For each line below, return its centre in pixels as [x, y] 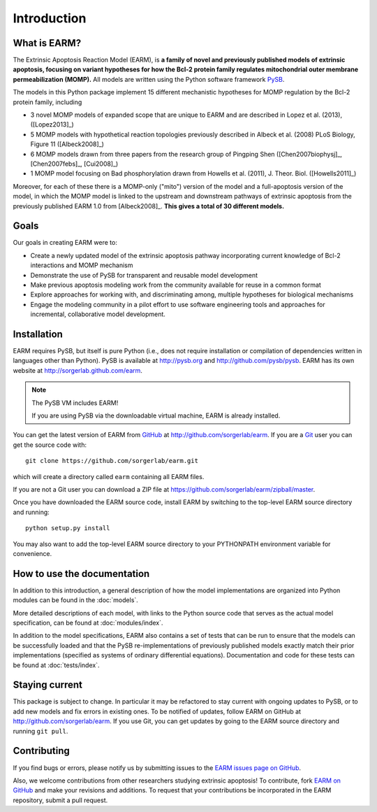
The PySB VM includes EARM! [75, 403]
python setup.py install [68, 528]
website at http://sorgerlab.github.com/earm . [78, 370]
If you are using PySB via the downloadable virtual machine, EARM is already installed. [156, 415]
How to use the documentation [81, 574]
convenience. [32, 553]
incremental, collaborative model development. [98, 314]
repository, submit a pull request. [60, 800]
